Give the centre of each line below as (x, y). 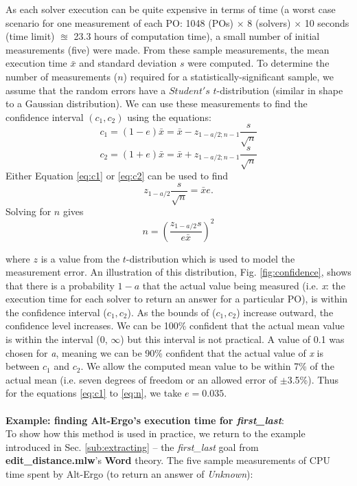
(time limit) (30, 36)
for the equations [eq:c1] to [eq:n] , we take (94, 393)
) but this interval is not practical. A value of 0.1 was (232, 339)
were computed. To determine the (258, 63)
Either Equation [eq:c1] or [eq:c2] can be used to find (117, 175)
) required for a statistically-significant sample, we (229, 76)
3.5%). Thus (313, 379)
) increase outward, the (285, 312)
